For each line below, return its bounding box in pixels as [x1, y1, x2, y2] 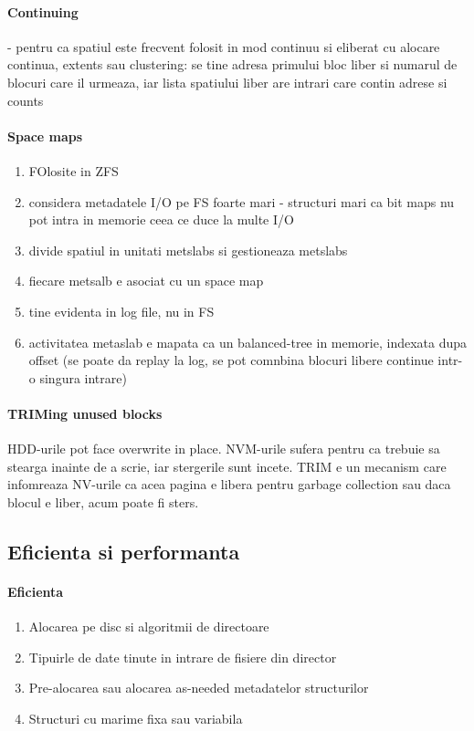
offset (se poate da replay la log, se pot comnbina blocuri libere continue [28, 350, 434, 370]
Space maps [7, 126, 83, 145]
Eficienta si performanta [7, 537, 240, 565]
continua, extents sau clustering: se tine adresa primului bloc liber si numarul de [7, 55, 458, 74]
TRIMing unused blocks [7, 403, 163, 423]
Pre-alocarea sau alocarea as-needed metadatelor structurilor [28, 678, 369, 697]
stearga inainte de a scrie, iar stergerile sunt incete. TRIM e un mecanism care [7, 456, 447, 475]
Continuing [7, 2, 79, 21]
